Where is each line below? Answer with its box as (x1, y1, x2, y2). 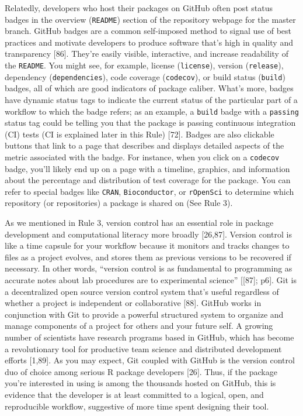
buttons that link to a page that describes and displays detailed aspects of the (5, 139, 284, 152)
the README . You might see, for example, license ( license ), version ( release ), (5, 59, 284, 71)
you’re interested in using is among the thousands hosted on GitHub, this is (5, 377, 276, 389)
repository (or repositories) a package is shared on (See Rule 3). (5, 197, 233, 209)
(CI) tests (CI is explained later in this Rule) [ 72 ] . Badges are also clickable (5, 128, 274, 140)
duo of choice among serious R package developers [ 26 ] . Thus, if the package (5, 365, 277, 377)
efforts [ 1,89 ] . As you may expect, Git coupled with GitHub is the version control (5, 354, 295, 366)
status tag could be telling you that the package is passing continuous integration (5, 116, 296, 129)
